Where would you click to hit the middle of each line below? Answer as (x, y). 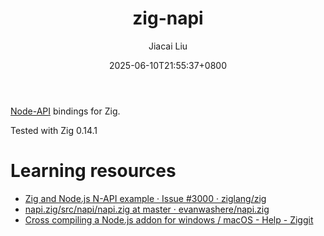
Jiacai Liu (168, 46)
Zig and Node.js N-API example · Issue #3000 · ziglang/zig (145, 198)
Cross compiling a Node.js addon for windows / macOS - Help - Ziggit (169, 219)
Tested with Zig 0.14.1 (54, 130)
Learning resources (93, 171)
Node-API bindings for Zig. (65, 111)
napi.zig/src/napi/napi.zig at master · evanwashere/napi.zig (147, 209)
